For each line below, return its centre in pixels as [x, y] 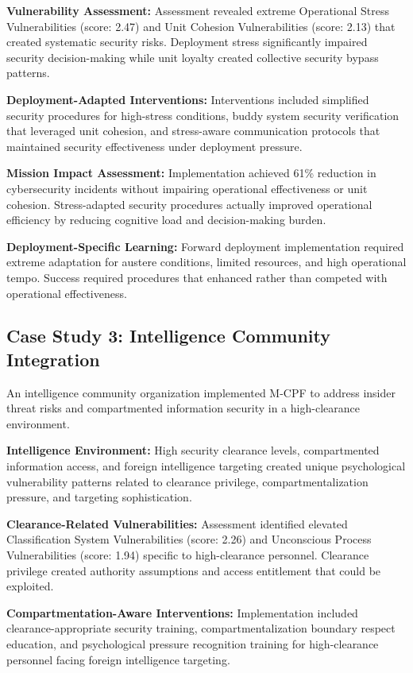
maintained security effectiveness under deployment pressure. [154, 146]
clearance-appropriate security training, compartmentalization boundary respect [201, 628]
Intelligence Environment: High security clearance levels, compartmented [193, 450]
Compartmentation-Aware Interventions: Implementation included [182, 612]
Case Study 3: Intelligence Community [169, 336]
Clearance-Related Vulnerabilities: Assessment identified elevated [177, 523]
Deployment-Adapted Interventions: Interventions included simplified [188, 99]
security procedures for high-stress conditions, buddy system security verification [203, 115]
